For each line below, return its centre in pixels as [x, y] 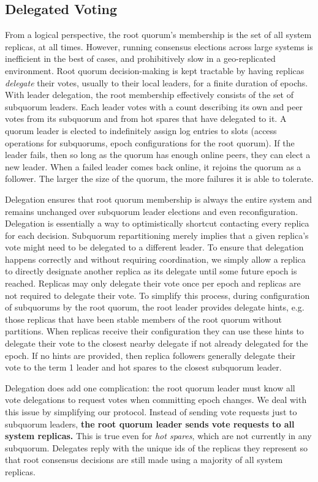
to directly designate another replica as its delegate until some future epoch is [151, 271]
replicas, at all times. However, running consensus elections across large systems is [159, 46]
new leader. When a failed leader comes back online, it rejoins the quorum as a [153, 166]
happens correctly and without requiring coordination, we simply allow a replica [155, 259]
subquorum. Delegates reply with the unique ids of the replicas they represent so [156, 447]
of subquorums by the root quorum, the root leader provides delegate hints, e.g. [155, 307]
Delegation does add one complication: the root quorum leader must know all [150, 387]
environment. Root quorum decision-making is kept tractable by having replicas [155, 70]
